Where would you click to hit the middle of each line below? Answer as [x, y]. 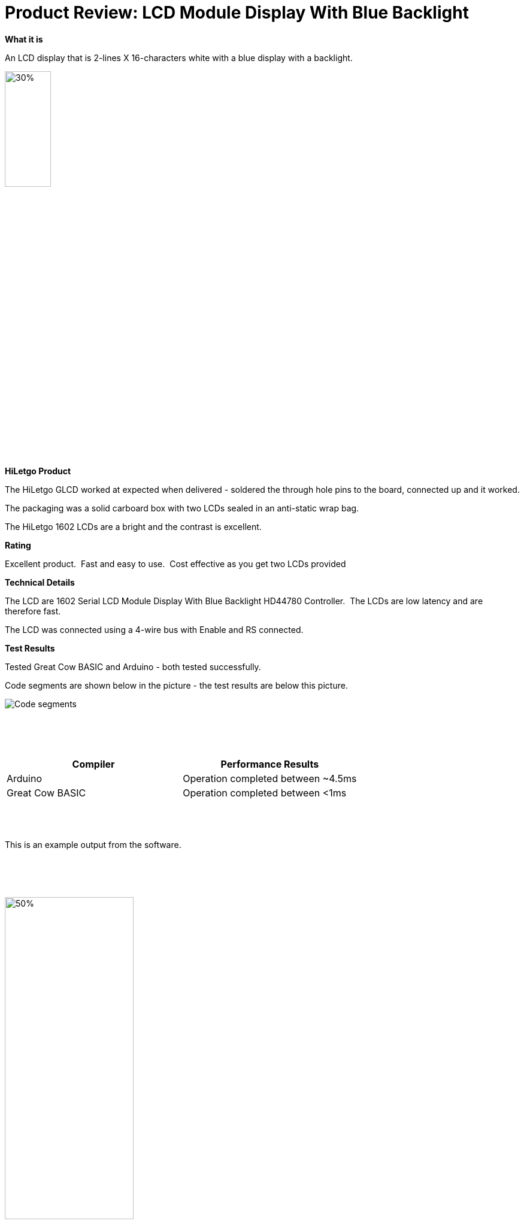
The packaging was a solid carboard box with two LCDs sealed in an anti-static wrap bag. [182, 508]
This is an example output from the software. [93, 845]
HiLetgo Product [38, 471]
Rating [18, 546]
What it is [24, 39]
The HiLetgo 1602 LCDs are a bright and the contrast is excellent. [133, 527]
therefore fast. [33, 611]
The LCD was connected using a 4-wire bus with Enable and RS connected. [154, 630]
